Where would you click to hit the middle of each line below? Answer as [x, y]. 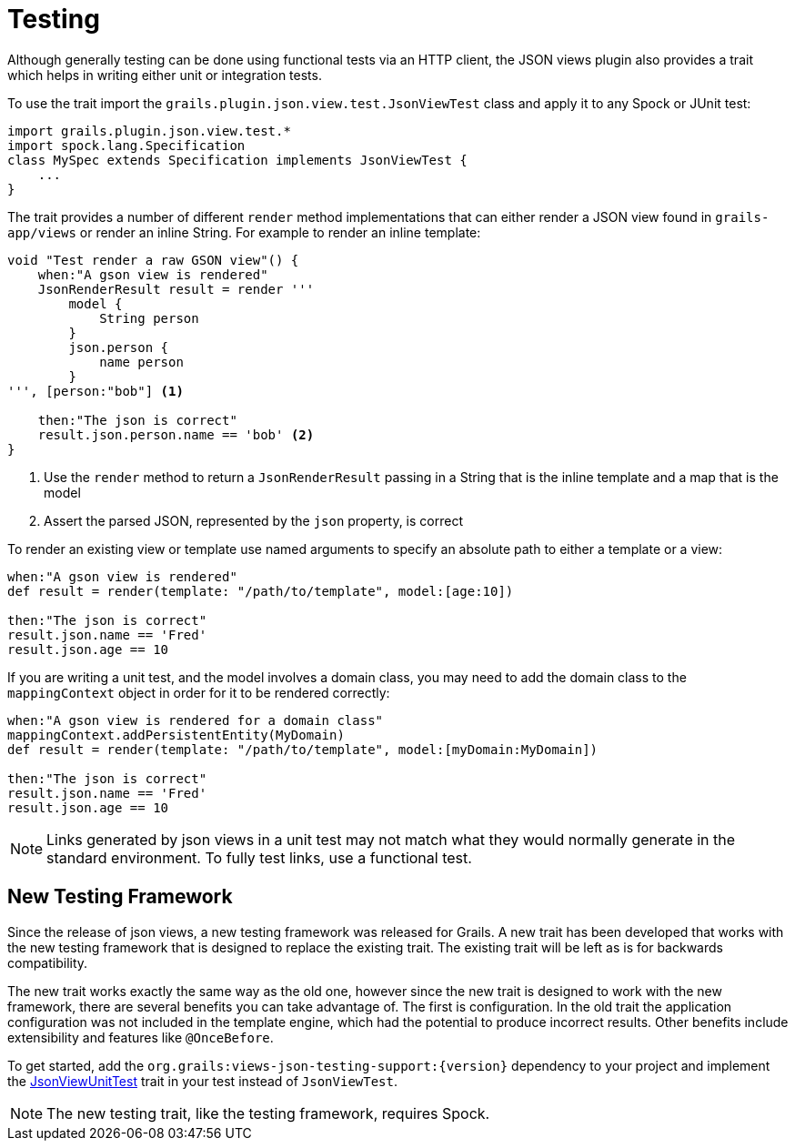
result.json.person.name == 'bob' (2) [176, 434]
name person [141, 362]
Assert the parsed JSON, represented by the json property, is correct [253, 520]
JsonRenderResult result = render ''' [176, 289]
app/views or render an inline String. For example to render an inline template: [244, 232]
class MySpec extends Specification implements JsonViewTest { [237, 160]
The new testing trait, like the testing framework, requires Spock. [268, 1113]
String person [149, 318]
